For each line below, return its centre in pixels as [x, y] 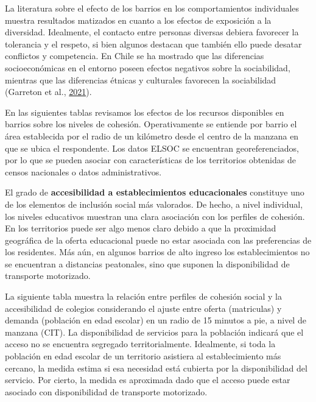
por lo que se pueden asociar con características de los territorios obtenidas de [150, 160]
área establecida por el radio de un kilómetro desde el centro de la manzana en [152, 136]
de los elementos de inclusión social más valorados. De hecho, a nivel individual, [154, 204]
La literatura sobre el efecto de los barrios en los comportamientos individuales [152, 8]
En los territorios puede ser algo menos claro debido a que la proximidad [141, 228]
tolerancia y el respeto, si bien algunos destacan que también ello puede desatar [153, 44]
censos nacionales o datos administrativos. [83, 171]
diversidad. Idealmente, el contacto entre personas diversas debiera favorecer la [152, 32]
